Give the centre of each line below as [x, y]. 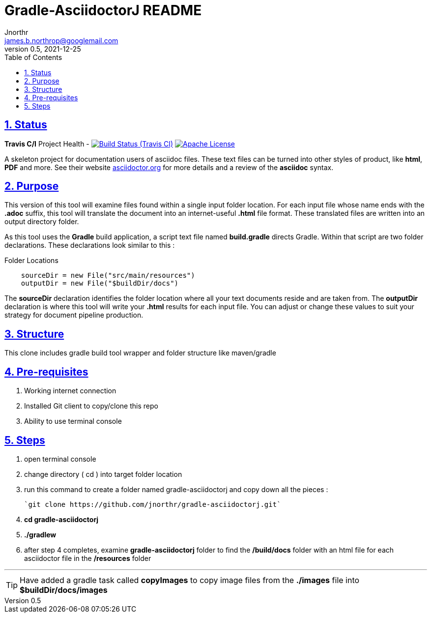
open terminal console [60, 459]
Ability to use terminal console [73, 421]
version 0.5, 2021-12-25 [43, 49]
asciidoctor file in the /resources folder [88, 558]
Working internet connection [70, 391]
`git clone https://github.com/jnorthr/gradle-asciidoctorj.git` [153, 504]
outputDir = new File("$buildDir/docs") [100, 283]
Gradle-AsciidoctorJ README [103, 10]
